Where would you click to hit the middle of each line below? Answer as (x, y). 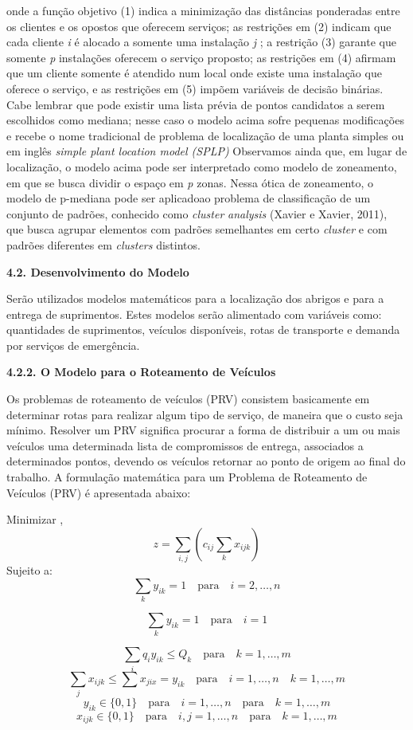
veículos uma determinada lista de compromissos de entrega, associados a (185, 445)
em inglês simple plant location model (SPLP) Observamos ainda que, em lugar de (207, 151)
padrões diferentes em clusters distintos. (103, 244)
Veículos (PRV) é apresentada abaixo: (99, 492)
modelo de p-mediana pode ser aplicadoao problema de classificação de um (189, 198)
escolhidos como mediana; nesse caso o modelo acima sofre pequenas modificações (205, 120)
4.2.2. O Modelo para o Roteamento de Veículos (141, 372)
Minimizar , (35, 519)
